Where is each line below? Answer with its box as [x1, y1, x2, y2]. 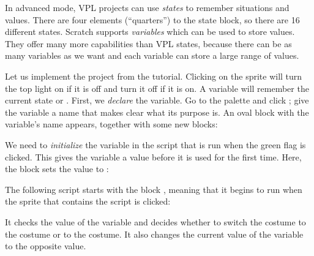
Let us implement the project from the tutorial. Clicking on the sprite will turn [5, 69, 302, 82]
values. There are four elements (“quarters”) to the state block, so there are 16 [5, 13, 300, 26]
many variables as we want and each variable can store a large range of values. [5, 49, 299, 62]
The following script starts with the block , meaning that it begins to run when [5, 183, 302, 195]
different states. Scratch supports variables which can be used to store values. [5, 25, 295, 38]
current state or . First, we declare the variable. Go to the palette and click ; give [5, 94, 309, 107]
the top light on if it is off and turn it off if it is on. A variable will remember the [5, 81, 309, 94]
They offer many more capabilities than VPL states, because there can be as [5, 37, 292, 50]
